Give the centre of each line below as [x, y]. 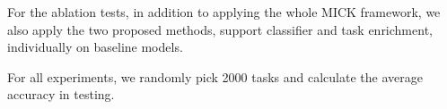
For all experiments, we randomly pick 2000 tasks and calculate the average [215, 76]
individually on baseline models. [95, 47]
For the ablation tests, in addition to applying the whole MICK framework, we [224, 12]
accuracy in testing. [61, 94]
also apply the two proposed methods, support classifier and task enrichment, [220, 29]
